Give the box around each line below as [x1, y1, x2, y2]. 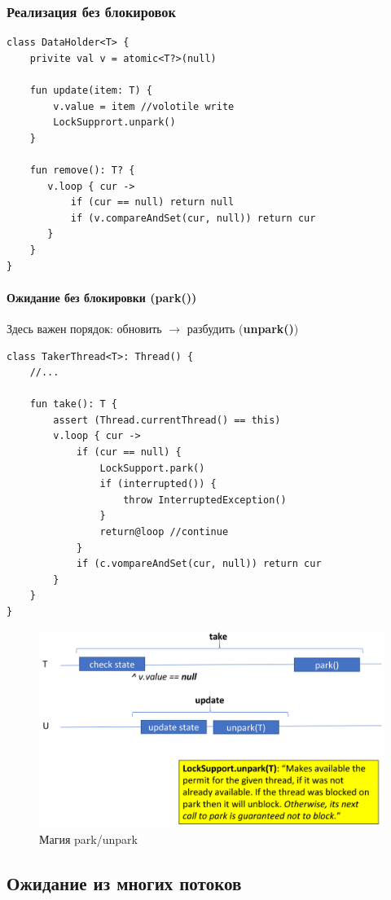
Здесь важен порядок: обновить [7, 319, 162, 336]
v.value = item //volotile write [53, 100, 235, 112]
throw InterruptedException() [123, 494, 287, 506]
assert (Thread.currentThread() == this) [53, 414, 281, 426]
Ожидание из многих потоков [7, 871, 242, 895]
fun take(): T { [29, 398, 118, 410]
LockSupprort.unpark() [53, 116, 176, 129]
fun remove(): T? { [29, 164, 135, 176]
